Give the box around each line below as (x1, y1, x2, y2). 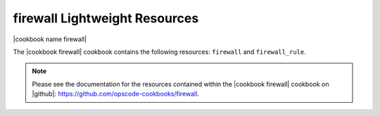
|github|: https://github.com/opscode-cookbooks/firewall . (32, 89, 200, 98)
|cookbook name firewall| (13, 35, 87, 43)
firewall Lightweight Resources (13, 10, 199, 26)
